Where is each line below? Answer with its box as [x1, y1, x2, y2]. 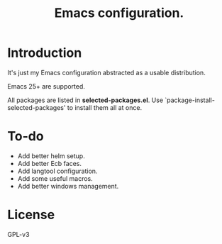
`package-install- [165, 96, 215, 104]
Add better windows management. [17, 182, 119, 190]
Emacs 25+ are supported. [7, 82, 85, 90]
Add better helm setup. [17, 151, 85, 160]
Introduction [7, 45, 82, 61]
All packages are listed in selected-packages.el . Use [7, 96, 164, 104]
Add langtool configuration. [17, 167, 98, 175]
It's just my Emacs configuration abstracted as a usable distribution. [7, 68, 206, 77]
